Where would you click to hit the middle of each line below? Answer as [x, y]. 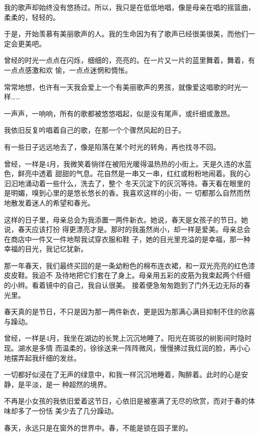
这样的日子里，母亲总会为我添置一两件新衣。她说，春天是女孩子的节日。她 [126, 219]
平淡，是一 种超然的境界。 [68, 384]
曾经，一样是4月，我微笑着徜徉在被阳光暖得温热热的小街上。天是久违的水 [124, 163]
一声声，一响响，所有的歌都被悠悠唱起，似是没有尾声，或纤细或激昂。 [119, 113]
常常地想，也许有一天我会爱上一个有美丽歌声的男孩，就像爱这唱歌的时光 [123, 87]
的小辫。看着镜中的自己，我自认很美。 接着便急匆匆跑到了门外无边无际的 [124, 285]
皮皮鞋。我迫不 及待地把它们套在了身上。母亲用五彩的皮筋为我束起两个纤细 [127, 275]
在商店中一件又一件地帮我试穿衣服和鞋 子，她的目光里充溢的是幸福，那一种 [127, 239]
